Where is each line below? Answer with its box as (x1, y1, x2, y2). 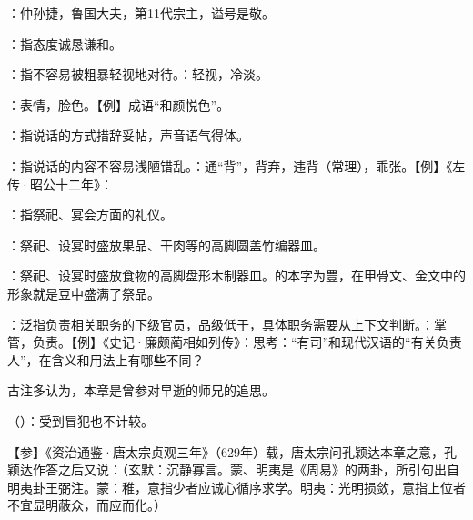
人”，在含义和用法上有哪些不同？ (7, 350, 205, 369)
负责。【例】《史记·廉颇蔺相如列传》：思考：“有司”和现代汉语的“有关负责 (32, 332, 462, 352)
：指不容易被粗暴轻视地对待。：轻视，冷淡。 (7, 65, 268, 84)
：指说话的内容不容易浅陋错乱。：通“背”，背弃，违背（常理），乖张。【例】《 (7, 156, 453, 175)
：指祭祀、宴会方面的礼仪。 (7, 205, 173, 224)
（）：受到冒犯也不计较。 (7, 411, 154, 430)
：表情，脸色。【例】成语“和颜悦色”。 (7, 95, 230, 114)
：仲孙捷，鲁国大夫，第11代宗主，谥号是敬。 (7, 4, 275, 22)
